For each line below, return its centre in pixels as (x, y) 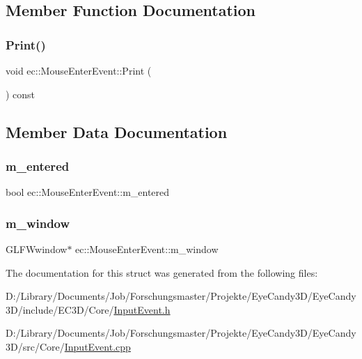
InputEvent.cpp (97, 346)
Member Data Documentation (117, 131)
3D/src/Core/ (35, 346)
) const (21, 94)
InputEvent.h (142, 309)
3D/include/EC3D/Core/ (60, 309)
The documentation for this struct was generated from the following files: (162, 272)
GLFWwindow (37, 249)
